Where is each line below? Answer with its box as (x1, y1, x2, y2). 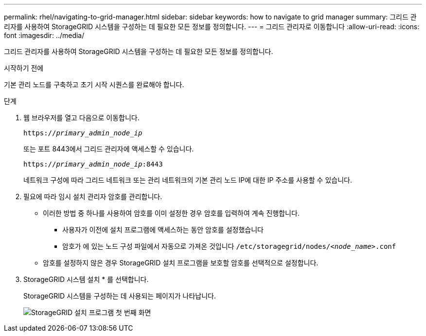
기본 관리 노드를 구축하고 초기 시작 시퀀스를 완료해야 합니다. (4, 80, 184, 89)
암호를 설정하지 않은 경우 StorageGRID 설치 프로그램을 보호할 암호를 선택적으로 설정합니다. (43, 259, 319, 267)
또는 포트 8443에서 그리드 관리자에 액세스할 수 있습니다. (23, 145, 194, 153)
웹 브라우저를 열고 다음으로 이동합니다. (23, 113, 140, 122)
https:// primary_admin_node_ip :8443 (23, 160, 163, 168)
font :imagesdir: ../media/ (4, 31, 85, 39)
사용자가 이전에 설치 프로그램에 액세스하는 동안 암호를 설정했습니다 (62, 225, 264, 234)
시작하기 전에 (4, 64, 44, 72)
